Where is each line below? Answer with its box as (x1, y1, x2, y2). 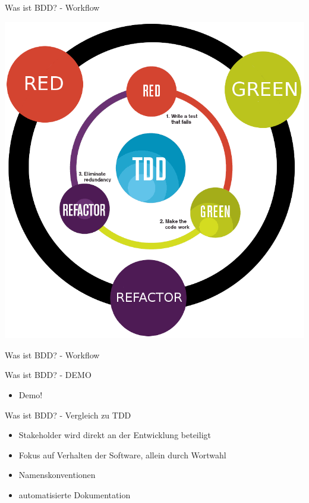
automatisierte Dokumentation (18, 488, 131, 501)
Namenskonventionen (18, 468, 96, 481)
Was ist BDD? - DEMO (5, 368, 92, 381)
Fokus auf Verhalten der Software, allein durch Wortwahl (18, 448, 226, 461)
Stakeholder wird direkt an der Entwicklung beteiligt (18, 429, 211, 441)
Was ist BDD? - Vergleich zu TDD (5, 408, 131, 421)
